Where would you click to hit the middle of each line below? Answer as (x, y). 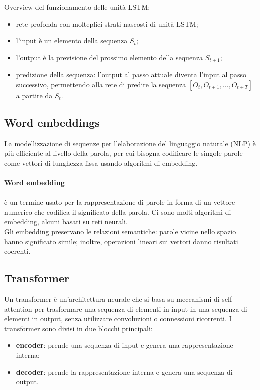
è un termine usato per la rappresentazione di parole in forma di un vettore (120, 202)
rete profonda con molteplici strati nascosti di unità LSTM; (107, 23)
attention (18, 309)
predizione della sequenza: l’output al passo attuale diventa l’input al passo (131, 74)
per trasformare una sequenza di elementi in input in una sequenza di (141, 309)
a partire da (34, 95)
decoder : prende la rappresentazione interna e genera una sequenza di (124, 372)
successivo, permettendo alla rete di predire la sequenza (101, 84)
